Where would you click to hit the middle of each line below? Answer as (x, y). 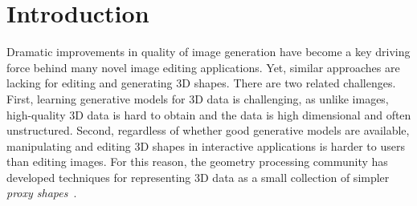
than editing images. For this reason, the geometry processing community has (197, 162)
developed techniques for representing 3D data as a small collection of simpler (198, 177)
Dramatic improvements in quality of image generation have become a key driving (208, 52)
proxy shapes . (42, 193)
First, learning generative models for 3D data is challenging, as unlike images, (198, 98)
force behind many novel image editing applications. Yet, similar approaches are (203, 67)
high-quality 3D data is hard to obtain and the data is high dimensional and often (209, 114)
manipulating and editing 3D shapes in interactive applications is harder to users (206, 145)
